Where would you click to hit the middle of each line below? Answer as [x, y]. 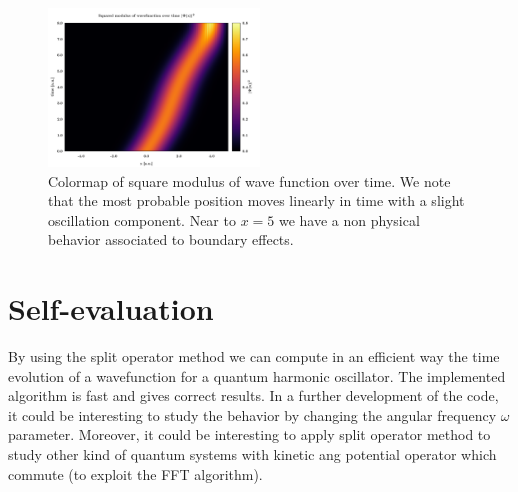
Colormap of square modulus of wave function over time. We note [249, 180]
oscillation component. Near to [142, 219]
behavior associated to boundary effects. [171, 239]
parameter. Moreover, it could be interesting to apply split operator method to [249, 434]
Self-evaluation [111, 308]
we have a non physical [349, 219]
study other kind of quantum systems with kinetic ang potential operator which [252, 454]
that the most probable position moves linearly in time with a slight [256, 200]
